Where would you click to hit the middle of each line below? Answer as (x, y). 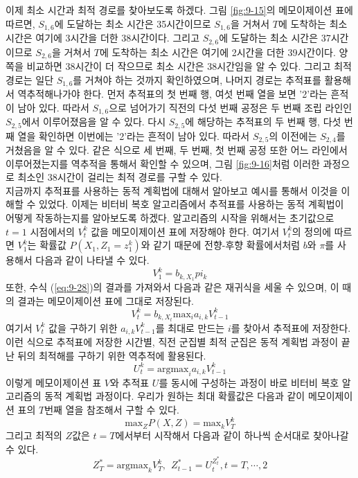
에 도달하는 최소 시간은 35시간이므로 (133, 23)
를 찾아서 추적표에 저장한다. (291, 327)
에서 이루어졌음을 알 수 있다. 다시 (94, 122)
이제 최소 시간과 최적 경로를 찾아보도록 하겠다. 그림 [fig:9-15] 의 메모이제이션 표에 (179, 10)
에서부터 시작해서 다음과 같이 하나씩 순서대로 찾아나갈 (232, 435)
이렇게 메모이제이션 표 (54, 382)
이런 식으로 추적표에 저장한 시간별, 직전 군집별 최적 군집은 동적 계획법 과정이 (172, 342)
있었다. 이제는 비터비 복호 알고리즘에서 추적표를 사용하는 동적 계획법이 (191, 204)
